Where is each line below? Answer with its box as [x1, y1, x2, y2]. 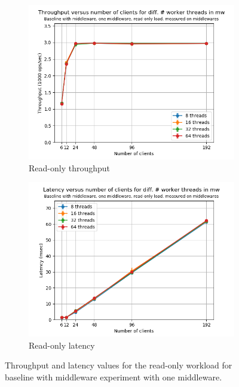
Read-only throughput [29, 161, 110, 174]
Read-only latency [29, 338, 95, 351]
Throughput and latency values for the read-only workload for [5, 359, 232, 371]
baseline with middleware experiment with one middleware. [5, 370, 222, 383]
